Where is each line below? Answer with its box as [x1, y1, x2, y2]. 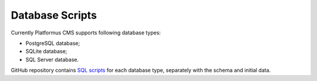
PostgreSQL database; [25, 40, 80, 47]
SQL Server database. [25, 56, 79, 63]
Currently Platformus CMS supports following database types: [11, 29, 161, 36]
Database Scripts [11, 9, 97, 22]
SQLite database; [25, 48, 68, 55]
